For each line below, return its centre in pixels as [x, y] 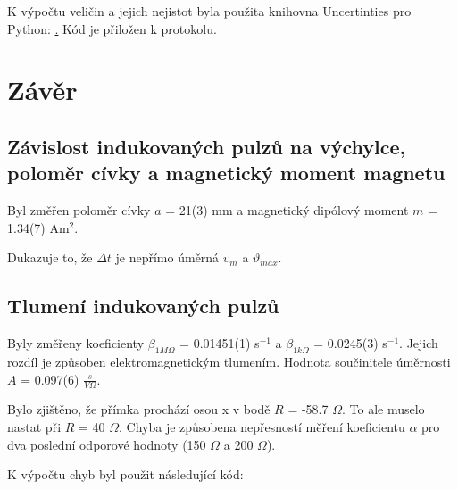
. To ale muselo [383, 409]
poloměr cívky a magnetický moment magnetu [226, 173]
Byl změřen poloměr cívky [79, 210]
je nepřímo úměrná [167, 257]
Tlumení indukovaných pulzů [143, 306]
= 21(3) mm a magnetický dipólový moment [287, 210]
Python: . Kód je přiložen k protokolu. [112, 28]
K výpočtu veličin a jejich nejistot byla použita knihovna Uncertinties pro [209, 11]
